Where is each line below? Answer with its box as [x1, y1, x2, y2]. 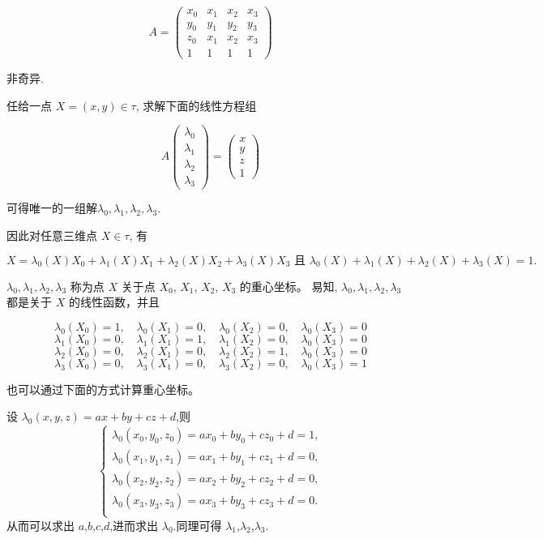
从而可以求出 [6, 516, 75, 533]
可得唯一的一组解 [6, 199, 97, 216]
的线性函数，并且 [68, 293, 160, 310]
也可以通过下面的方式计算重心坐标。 [6, 380, 199, 397]
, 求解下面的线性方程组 [135, 96, 257, 113]
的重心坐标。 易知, [239, 277, 338, 294]
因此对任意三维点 [6, 227, 97, 244]
